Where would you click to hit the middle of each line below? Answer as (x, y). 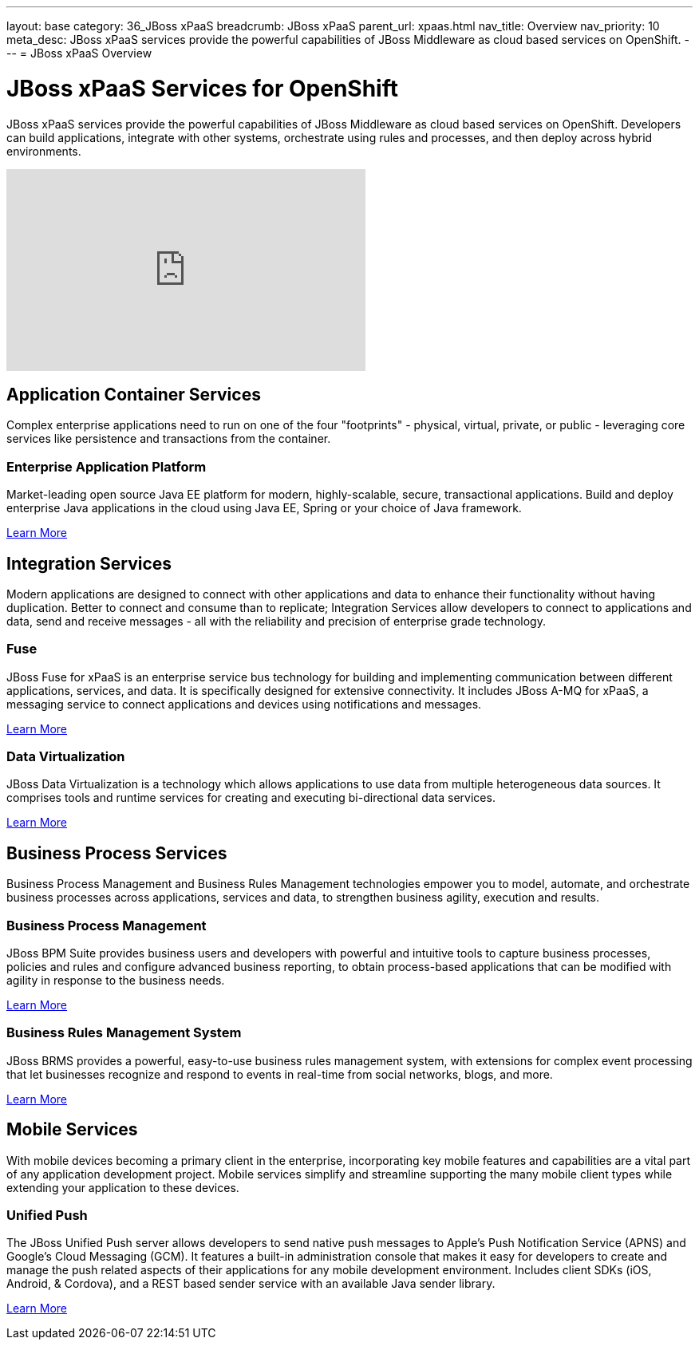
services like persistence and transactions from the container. (169, 439)
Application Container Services (134, 394)
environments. (44, 151)
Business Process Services (117, 853)
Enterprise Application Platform (107, 466)
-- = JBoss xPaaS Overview (79, 53)
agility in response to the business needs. (116, 981)
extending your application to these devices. (123, 1187)
